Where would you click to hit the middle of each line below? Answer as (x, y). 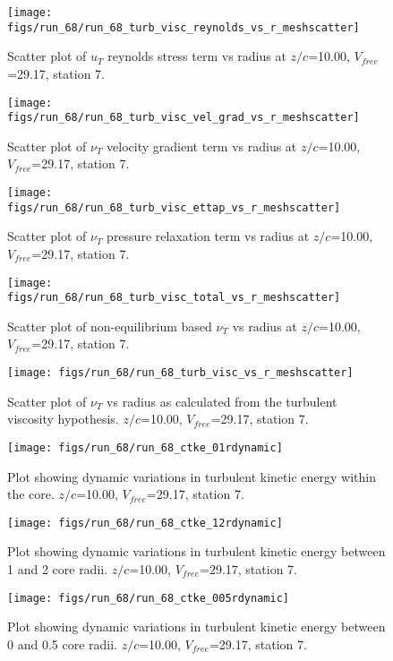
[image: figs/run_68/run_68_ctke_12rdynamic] (145, 523)
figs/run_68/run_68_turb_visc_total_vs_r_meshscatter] (174, 298)
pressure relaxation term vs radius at (208, 236)
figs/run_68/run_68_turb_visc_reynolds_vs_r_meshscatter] (184, 27)
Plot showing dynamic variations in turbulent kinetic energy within (192, 476)
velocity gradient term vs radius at (202, 146)
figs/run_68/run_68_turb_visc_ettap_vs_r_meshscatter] (174, 207)
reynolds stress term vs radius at (197, 56)
